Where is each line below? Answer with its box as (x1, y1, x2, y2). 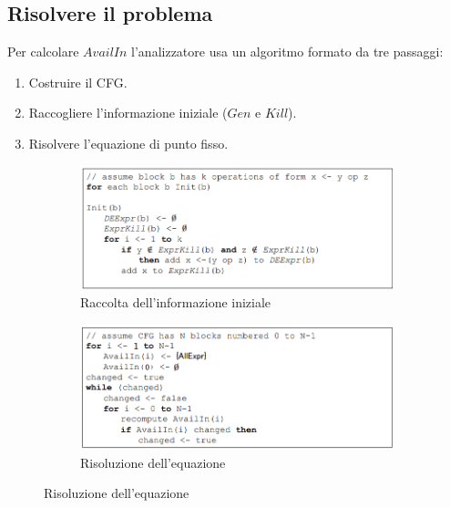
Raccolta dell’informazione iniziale (80, 293, 271, 312)
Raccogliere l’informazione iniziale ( (28, 103, 228, 122)
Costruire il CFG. (28, 72, 128, 91)
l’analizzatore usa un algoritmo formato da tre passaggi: (131, 42, 444, 61)
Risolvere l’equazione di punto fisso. (28, 133, 229, 152)
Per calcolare (7, 42, 79, 61)
